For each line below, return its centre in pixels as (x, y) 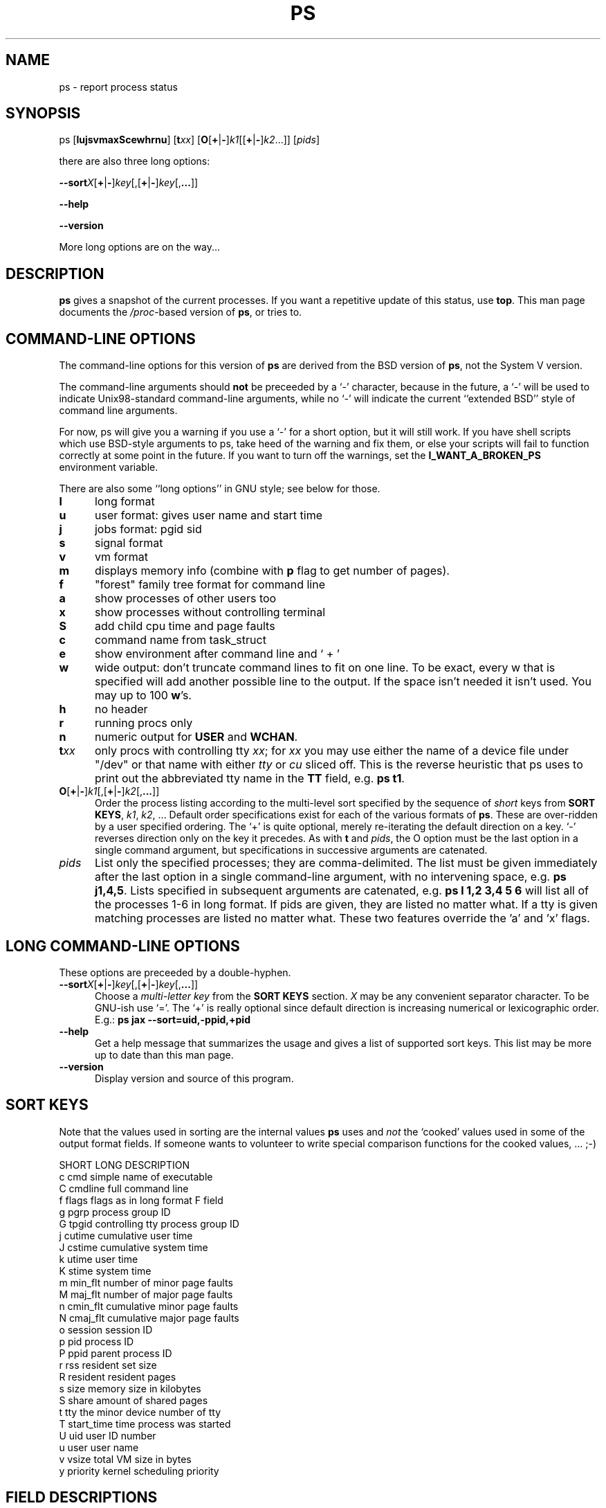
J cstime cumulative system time (134, 1247)
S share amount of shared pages (134, 1400)
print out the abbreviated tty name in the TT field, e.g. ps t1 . (249, 779)
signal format (129, 543)
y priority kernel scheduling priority (139, 1471)
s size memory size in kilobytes (130, 1388)
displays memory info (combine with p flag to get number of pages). (272, 571)
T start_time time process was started (145, 1424)
